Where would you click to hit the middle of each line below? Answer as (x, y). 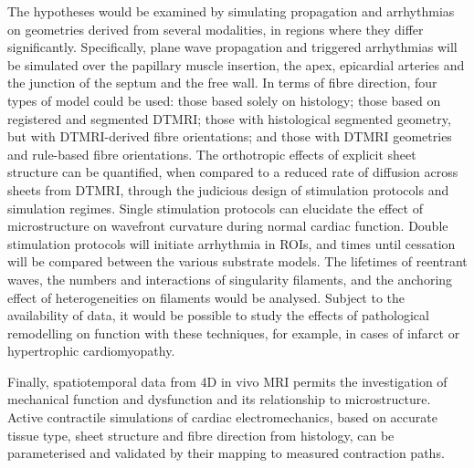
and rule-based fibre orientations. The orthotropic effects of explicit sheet (212, 154)
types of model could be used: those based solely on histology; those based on (224, 100)
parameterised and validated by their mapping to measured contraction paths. (226, 453)
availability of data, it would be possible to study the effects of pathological (218, 315)
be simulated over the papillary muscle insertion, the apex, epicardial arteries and (236, 64)
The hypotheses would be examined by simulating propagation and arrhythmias (231, 11)
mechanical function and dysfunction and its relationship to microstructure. (219, 399)
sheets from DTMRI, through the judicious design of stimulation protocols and (228, 189)
